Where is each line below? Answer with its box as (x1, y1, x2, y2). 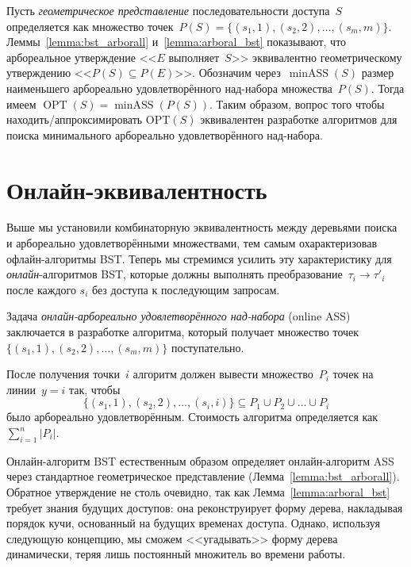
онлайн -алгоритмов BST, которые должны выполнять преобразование (6, 266, 343, 282)
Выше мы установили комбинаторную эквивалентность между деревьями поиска (6, 219, 398, 236)
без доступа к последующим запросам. (91, 281, 280, 297)
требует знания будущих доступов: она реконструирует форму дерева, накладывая (6, 499, 403, 515)
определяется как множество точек (6, 17, 174, 34)
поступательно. (171, 339, 244, 355)
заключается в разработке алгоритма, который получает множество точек (6, 324, 359, 340)
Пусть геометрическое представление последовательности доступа (6, 2, 330, 18)
